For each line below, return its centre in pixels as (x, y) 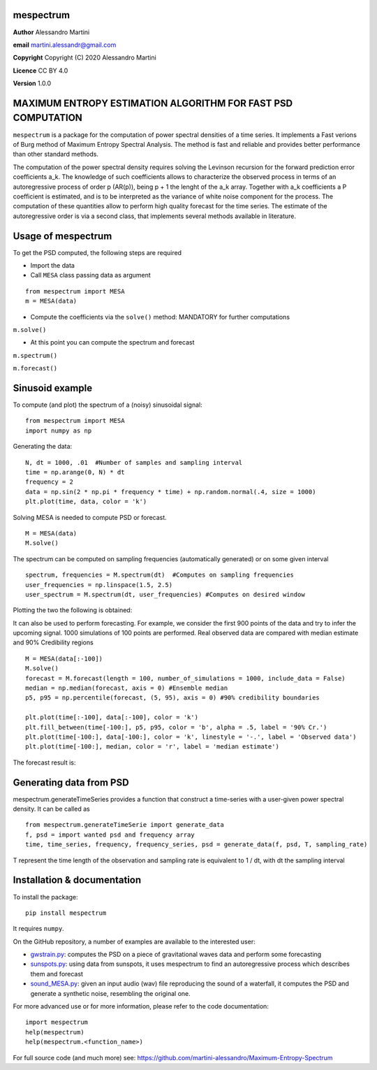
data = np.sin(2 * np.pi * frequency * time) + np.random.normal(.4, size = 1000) (171, 492)
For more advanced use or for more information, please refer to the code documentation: (141, 1006)
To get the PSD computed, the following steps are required (97, 252)
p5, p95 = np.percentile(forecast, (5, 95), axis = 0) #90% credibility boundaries (173, 698)
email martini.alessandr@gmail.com (65, 45)
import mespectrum (57, 1022)
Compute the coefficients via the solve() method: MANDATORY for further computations (160, 317)
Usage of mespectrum (62, 236)
